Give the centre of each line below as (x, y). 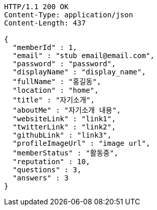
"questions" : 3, (47, 170)
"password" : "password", (64, 64)
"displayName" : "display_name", (79, 72)
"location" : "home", (56, 90)
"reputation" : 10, (51, 162)
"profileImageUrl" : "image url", (81, 143)
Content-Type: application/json (69, 15)
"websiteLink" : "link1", (64, 119)
